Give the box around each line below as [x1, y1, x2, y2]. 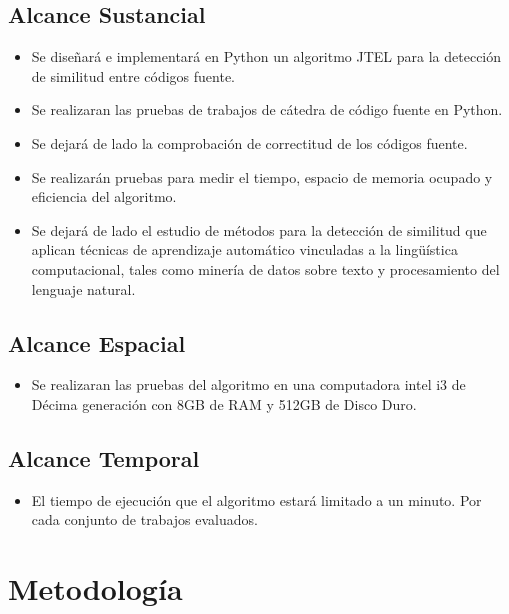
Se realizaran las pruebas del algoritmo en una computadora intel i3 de [31, 374, 466, 395]
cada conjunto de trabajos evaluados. [31, 509, 258, 530]
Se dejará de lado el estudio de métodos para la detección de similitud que [31, 219, 487, 240]
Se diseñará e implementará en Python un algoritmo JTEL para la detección [31, 46, 502, 67]
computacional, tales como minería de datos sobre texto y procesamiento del [31, 258, 500, 279]
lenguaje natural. [31, 278, 136, 299]
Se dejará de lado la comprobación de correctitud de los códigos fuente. [31, 132, 468, 153]
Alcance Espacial [8, 327, 186, 358]
